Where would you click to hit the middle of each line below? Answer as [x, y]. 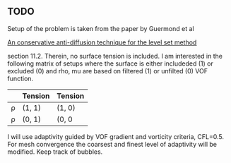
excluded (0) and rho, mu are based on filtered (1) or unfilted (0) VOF [108, 71]
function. [20, 78]
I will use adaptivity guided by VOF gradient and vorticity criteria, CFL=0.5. [116, 136]
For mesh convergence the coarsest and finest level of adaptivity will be [112, 144]
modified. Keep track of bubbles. [55, 152]
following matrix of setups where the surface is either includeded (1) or [111, 64]
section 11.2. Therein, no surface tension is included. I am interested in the [115, 56]
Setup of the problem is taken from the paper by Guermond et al [101, 28]
